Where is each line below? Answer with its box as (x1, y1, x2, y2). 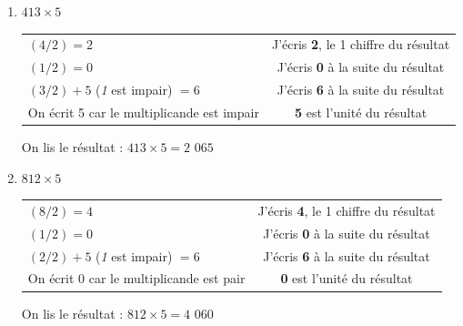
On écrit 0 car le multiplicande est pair (27, 269, 246, 288)
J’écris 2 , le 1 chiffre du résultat (271, 35, 450, 54)
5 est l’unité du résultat (294, 102, 428, 121)
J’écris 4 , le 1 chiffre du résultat (257, 200, 436, 219)
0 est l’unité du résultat (280, 269, 413, 288)
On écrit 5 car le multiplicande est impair (27, 102, 259, 121)
